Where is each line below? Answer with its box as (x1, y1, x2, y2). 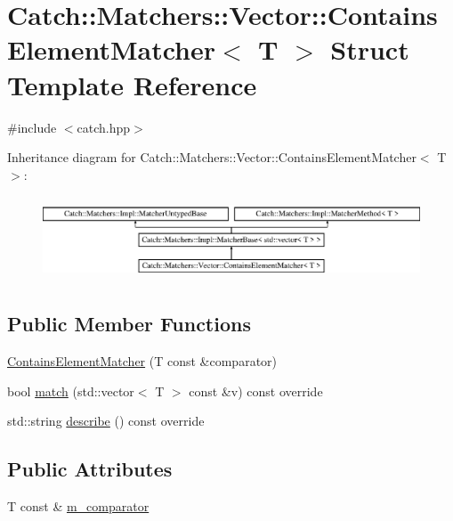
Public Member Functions (7, 310, 251, 338)
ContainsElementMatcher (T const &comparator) (7, 352, 278, 370)
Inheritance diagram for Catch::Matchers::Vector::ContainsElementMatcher (7, 148, 417, 167)
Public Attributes (7, 455, 173, 483)
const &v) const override (189, 381, 323, 400)
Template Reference (7, 66, 257, 102)
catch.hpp (77, 118, 131, 136)
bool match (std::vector (7, 381, 134, 400)
